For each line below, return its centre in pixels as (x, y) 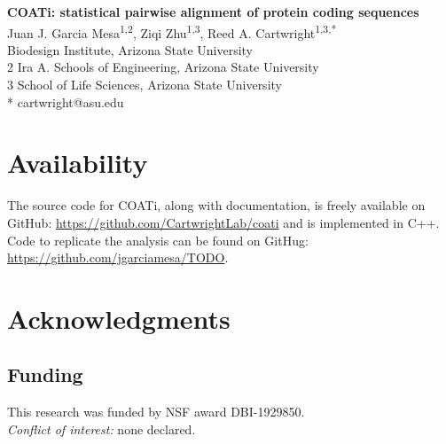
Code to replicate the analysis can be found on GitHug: (158, 240)
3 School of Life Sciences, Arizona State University (145, 85)
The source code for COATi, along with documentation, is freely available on (216, 205)
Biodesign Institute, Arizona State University (130, 49)
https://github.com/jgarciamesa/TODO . (118, 257)
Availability (78, 163)
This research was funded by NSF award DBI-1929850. (156, 412)
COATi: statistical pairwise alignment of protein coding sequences (213, 12)
